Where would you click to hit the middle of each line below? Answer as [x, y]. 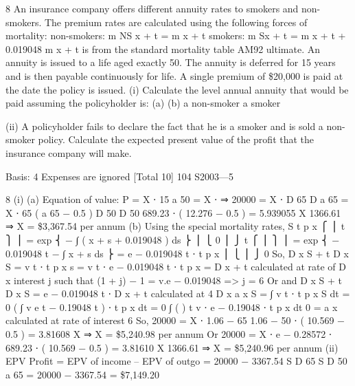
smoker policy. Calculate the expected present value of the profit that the [160, 139]
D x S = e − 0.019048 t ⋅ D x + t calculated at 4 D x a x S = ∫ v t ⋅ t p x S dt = [178, 293]
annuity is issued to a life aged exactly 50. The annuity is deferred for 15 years [171, 62]
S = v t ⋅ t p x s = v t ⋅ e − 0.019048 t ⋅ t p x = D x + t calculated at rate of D [176, 267]
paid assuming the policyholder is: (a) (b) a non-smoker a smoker [143, 103]
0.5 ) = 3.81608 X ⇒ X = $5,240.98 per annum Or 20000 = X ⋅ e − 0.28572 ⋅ [169, 334]
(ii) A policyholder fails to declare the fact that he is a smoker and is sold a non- [175, 126]
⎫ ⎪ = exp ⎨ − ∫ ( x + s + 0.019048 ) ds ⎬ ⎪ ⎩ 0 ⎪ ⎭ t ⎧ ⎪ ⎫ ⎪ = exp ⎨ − [173, 239]
